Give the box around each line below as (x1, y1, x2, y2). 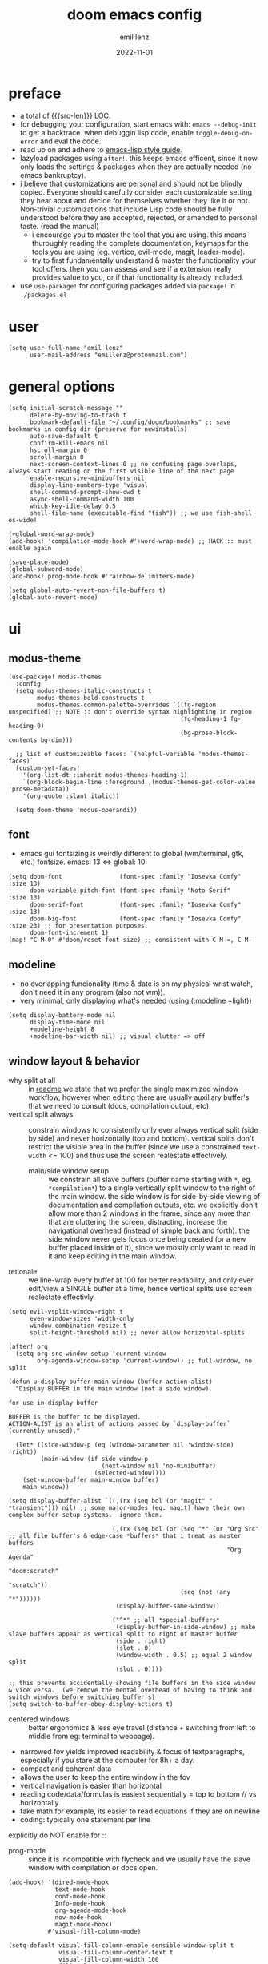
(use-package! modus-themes (8, 673, 102, 681)
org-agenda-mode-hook (54, 1906, 127, 1914)
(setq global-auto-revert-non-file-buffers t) (8, 586, 166, 594)
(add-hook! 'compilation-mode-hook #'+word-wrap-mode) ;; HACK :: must (8, 537, 252, 545)
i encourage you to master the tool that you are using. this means (31, 230, 246, 239)
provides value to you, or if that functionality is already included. (31, 272, 244, 282)
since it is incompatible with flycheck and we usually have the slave (28, 1854, 250, 1864)
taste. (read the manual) (19, 221, 100, 231)
